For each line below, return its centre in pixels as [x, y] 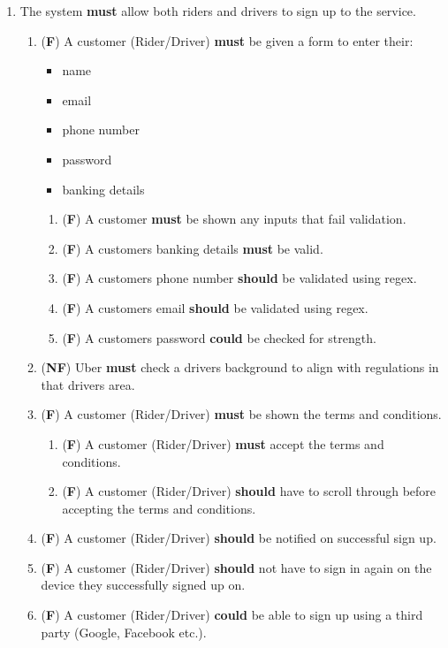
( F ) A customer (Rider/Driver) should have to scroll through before [249, 491]
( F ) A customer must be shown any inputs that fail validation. [234, 219]
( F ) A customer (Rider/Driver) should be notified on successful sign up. [239, 538]
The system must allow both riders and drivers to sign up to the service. [218, 11]
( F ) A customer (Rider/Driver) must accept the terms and [223, 443]
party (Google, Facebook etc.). [124, 632]
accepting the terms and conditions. [159, 508]
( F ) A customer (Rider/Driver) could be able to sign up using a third [232, 615]
